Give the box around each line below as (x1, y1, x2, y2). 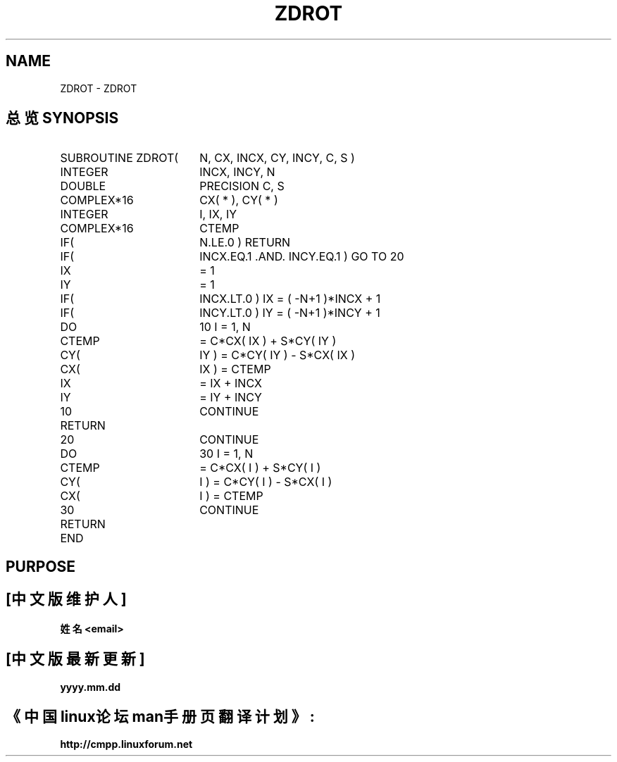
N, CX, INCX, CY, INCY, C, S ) (199, 151, 355, 165)
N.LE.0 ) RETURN (199, 235, 291, 250)
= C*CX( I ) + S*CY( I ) (199, 461, 321, 475)
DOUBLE (60, 179, 106, 194)
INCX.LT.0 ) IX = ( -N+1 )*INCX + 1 (199, 292, 381, 306)
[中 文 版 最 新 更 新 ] (6, 650, 145, 668)
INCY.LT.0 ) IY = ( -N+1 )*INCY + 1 (199, 306, 380, 320)
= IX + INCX (199, 376, 262, 391)
